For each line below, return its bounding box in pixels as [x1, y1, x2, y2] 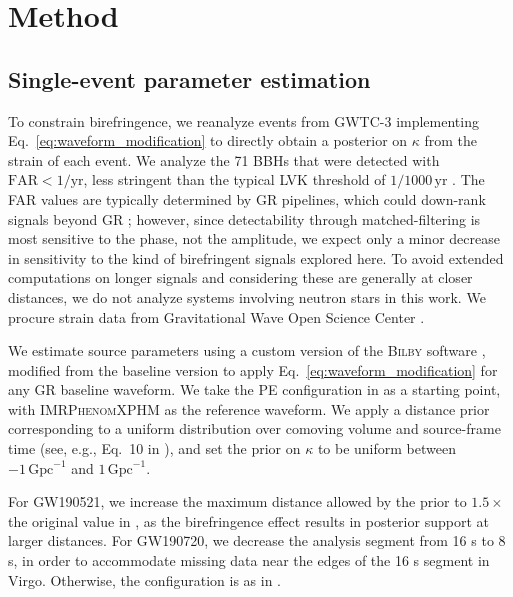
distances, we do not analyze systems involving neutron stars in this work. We [8, 286, 486, 307]
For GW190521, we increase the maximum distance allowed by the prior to [8, 491, 467, 512]
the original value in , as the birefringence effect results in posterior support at [8, 510, 489, 531]
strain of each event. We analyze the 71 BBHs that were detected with [8, 149, 440, 170]
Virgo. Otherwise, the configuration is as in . [8, 569, 281, 590]
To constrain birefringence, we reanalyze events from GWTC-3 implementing [8, 110, 479, 131]
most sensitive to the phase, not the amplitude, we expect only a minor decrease [8, 228, 500, 249]
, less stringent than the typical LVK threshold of [83, 169, 386, 190]
